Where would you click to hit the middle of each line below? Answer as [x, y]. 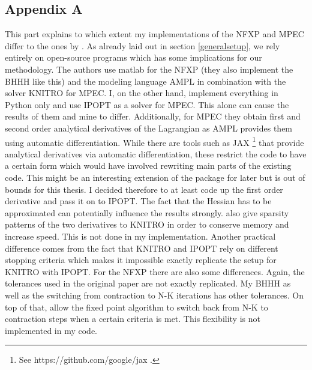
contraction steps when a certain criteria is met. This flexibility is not [133, 319]
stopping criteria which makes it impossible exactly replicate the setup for [141, 260]
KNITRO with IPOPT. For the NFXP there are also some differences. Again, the [155, 271]
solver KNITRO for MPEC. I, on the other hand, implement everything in [142, 93]
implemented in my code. [51, 330]
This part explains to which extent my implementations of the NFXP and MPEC [154, 34]
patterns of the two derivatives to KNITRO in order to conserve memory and [147, 224]
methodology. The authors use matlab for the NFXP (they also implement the [149, 69]
